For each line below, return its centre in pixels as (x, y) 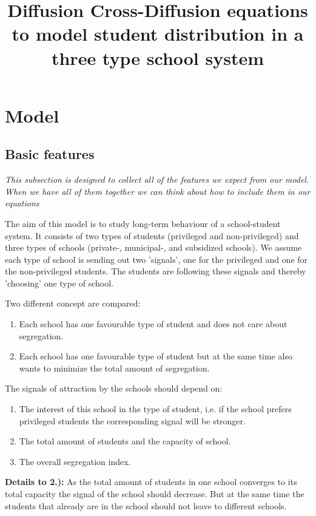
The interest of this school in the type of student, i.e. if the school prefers (155, 409)
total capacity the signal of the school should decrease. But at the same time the (155, 494)
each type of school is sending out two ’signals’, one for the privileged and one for (156, 259)
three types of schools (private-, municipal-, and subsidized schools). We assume (153, 247)
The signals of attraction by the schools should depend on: (114, 388)
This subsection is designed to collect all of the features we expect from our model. (157, 179)
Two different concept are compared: (73, 303)
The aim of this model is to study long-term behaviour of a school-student (143, 223)
